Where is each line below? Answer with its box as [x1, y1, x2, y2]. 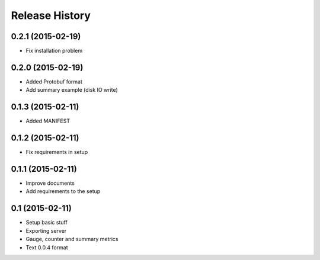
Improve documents [25, 179, 75, 187]
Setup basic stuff [25, 219, 68, 226]
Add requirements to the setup [25, 188, 101, 195]
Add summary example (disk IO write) [25, 86, 118, 94]
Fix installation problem [25, 47, 83, 54]
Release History [11, 9, 91, 22]
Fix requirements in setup [25, 149, 88, 156]
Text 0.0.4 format [25, 243, 68, 251]
